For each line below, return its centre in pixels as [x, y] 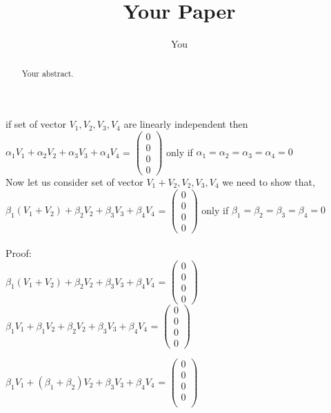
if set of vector [36, 124]
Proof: [19, 253]
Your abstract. [48, 73]
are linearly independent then [186, 124]
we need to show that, [269, 181]
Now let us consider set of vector [74, 181]
